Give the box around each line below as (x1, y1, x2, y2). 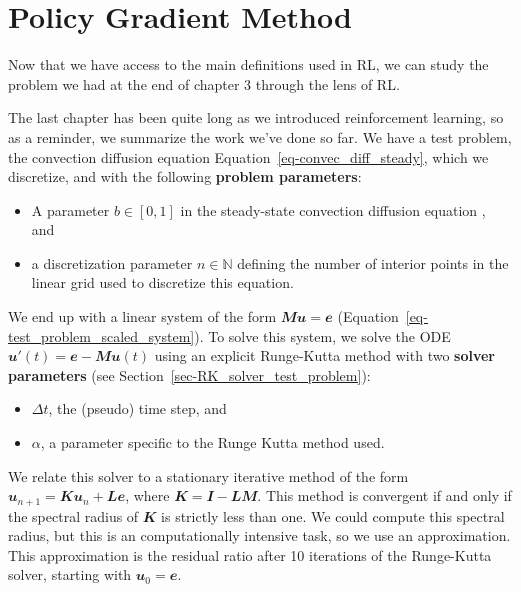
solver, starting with (8, 564, 132, 585)
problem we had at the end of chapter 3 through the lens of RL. (8, 73, 400, 94)
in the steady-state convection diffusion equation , (180, 199, 486, 220)
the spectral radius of (8, 505, 139, 526)
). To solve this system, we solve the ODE (194, 325, 451, 346)
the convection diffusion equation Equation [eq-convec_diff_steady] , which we (8, 146, 489, 167)
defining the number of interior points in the (237, 252, 509, 273)
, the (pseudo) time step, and (48, 398, 227, 419)
